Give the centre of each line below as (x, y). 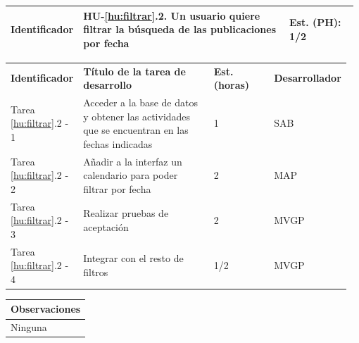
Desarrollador (308, 78)
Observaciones (46, 309)
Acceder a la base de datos (140, 102)
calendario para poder (131, 175)
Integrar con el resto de (133, 258)
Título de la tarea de (134, 71)
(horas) (232, 85)
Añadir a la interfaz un (133, 161)
